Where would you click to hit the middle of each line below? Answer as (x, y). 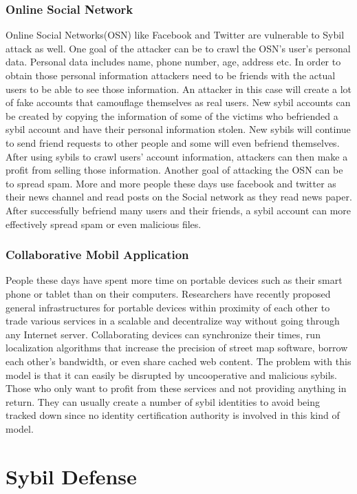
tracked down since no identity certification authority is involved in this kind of (173, 415)
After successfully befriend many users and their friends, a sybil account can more (178, 210)
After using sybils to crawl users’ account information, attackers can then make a (177, 156)
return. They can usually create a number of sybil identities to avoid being (163, 401)
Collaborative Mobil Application (97, 255)
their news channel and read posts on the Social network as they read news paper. (179, 197)
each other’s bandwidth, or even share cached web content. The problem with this (178, 361)
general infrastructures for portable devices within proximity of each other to (168, 307)
